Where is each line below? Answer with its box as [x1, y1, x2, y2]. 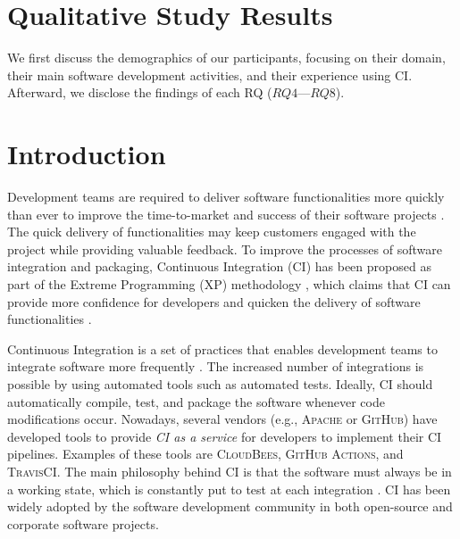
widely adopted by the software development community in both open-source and [7, 497, 453, 516]
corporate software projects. [7, 514, 159, 533]
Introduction [7, 136, 166, 172]
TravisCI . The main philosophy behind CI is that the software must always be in [7, 461, 452, 480]
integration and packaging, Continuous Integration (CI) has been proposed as [7, 257, 431, 276]
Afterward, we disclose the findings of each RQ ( [7, 83, 272, 102]
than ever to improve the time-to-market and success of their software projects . [7, 204, 445, 223]
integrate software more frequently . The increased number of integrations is [7, 357, 424, 376]
